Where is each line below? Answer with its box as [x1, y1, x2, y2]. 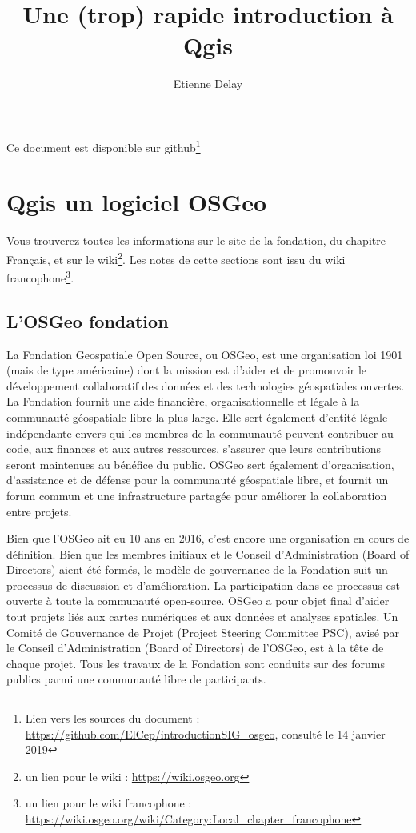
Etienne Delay [173, 75, 243, 92]
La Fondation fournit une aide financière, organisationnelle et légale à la [6, 393, 360, 410]
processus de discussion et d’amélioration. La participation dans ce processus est [6, 576, 400, 593]
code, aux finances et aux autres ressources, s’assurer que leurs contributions [6, 440, 382, 457]
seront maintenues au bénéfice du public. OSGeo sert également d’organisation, [6, 455, 394, 472]
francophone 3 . [6, 267, 74, 286]
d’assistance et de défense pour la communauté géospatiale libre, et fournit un [6, 471, 389, 488]
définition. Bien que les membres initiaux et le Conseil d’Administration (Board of [6, 545, 410, 562]
